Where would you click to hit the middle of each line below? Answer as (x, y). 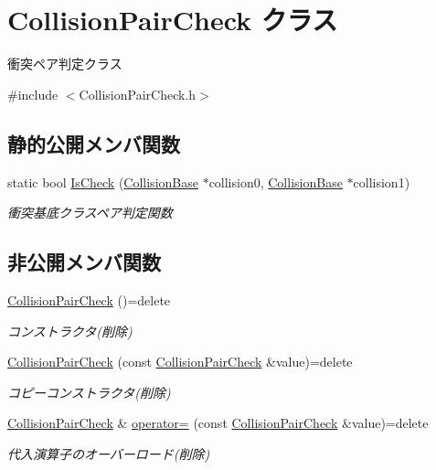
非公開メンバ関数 (84, 262)
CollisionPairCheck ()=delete (89, 299)
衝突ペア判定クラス (65, 64)
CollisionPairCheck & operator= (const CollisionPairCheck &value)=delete (218, 423)
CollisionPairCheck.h (138, 94)
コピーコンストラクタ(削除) (89, 392)
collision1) (382, 182)
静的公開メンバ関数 (94, 143)
